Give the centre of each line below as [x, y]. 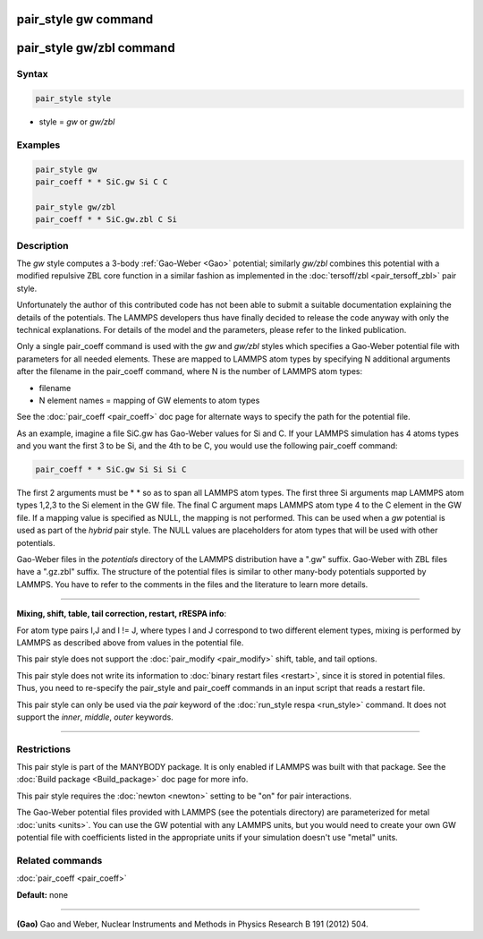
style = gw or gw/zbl [77, 122]
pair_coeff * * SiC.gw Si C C [102, 182]
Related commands [59, 860]
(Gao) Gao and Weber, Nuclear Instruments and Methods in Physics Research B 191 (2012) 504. [192, 924]
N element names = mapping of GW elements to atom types [149, 400]
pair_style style [73, 99]
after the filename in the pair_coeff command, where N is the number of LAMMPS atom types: [190, 371]
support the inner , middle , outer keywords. [95, 717]
